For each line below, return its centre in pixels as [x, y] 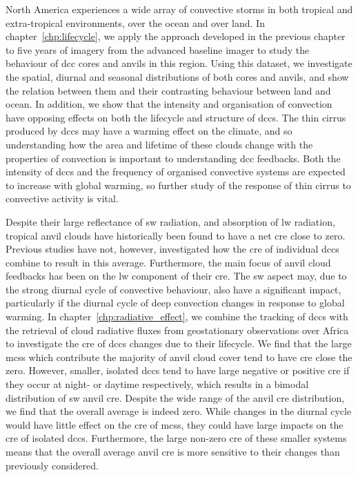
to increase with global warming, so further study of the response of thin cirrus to [178, 185]
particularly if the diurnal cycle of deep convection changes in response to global [175, 303]
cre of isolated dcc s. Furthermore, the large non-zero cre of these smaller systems [176, 438]
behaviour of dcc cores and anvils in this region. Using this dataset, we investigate [179, 63]
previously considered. [52, 465]
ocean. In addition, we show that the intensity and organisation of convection [169, 104]
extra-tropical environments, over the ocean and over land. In [135, 22]
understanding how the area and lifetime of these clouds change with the [159, 144]
